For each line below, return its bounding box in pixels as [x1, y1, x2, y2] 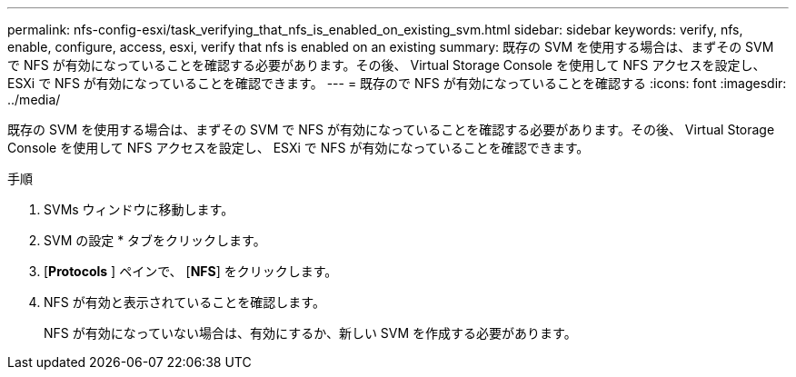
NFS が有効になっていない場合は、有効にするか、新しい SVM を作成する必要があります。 [44, 325, 577, 341]
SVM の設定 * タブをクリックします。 [44, 233, 266, 248]
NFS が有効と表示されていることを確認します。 [44, 294, 325, 310]
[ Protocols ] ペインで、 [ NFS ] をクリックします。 [44, 263, 338, 279]
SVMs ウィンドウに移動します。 [44, 202, 234, 217]
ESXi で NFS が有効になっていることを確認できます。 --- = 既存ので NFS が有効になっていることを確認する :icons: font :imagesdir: [7, 75, 787, 91]
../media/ [7, 92, 61, 107]
